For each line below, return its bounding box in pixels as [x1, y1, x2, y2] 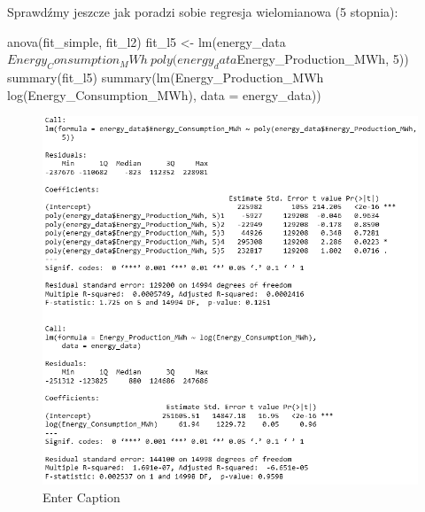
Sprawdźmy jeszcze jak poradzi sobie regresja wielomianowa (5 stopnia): [7, 3, 398, 20]
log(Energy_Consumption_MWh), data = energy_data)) [7, 85, 321, 104]
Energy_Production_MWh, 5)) [236, 50, 409, 68]
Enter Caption [42, 487, 120, 506]
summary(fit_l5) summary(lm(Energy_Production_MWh [7, 67, 324, 86]
